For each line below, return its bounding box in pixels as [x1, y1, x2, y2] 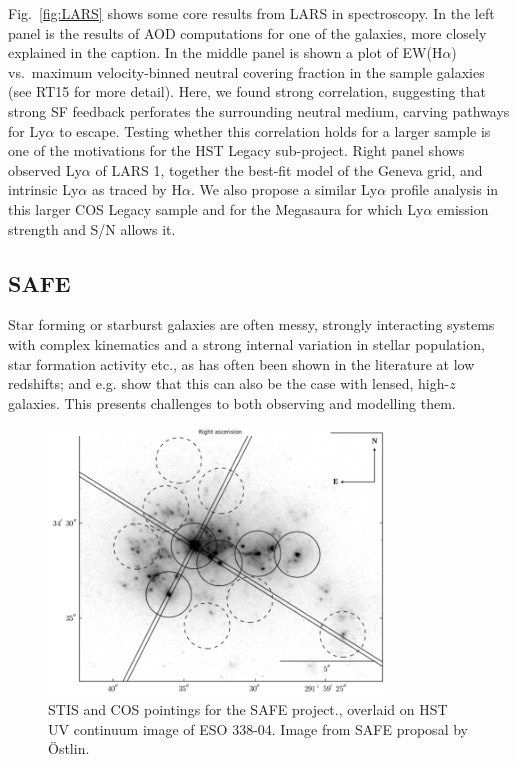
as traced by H [91, 179, 182, 200]
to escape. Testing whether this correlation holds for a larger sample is [59, 120, 491, 141]
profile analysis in [390, 179, 499, 200]
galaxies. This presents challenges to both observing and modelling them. [8, 392, 456, 413]
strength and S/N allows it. [8, 218, 176, 239]
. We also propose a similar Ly [190, 179, 378, 200]
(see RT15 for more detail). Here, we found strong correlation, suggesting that [8, 81, 486, 102]
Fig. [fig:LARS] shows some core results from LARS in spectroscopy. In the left [8, 3, 495, 23]
